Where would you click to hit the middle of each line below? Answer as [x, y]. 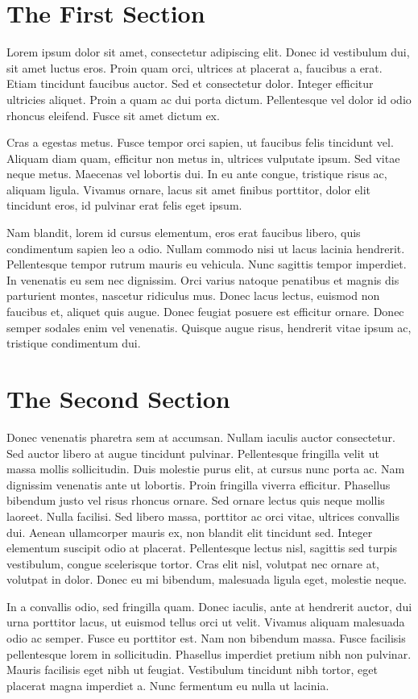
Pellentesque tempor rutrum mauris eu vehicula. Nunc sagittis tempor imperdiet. [207, 264]
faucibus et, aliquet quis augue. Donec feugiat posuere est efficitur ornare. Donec [205, 312]
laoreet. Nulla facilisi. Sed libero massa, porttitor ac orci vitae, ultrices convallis [203, 516]
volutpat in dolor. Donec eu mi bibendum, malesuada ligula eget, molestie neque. [207, 579]
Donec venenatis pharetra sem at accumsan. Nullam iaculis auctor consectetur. [201, 437]
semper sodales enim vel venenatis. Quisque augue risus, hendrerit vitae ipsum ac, [209, 327]
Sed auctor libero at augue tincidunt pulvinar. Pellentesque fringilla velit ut [193, 453]
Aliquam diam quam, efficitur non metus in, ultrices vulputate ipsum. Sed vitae [203, 158]
